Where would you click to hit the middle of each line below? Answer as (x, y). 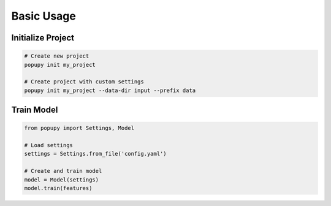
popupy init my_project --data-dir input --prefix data (110, 90)
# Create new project (57, 56)
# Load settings (49, 145)
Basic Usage (44, 16)
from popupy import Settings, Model (79, 128)
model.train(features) (58, 188)
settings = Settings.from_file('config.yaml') (95, 154)
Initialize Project (43, 38)
